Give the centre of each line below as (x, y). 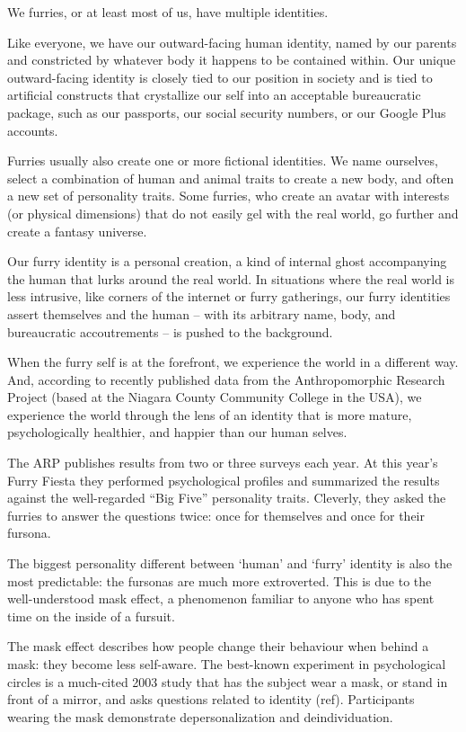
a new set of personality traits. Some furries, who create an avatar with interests (229, 196)
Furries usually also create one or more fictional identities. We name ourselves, (223, 161)
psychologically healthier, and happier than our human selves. (177, 432)
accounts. (33, 130)
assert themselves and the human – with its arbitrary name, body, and (202, 313)
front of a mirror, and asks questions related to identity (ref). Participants (211, 699)
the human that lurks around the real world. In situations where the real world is (231, 278)
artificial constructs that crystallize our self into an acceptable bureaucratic (214, 95)
